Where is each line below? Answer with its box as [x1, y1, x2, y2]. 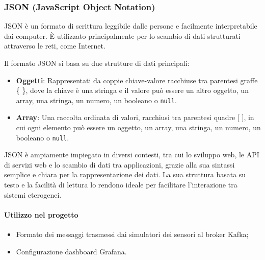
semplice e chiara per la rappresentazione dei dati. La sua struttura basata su [4, 169, 246, 180]
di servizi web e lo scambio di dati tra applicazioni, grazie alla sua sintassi [4, 159, 235, 170]
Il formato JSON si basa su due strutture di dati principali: [4, 58, 190, 68]
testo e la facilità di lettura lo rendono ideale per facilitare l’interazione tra [4, 179, 237, 190]
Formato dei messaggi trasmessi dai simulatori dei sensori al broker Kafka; [16, 229, 249, 240]
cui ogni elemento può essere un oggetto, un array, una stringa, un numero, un [16, 122, 261, 133]
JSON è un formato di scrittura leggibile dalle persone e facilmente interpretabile [4, 20, 257, 31]
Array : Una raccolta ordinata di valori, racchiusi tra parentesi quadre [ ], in [16, 112, 254, 123]
